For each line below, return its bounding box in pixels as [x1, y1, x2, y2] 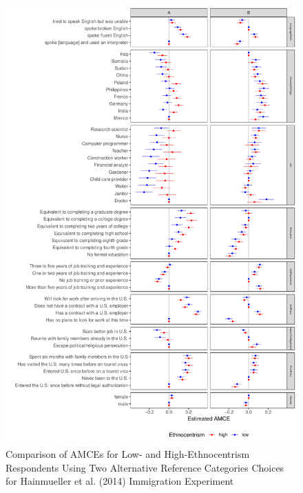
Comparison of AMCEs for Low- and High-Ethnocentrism [6, 447, 250, 461]
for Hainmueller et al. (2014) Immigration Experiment [6, 474, 234, 488]
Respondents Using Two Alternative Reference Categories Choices [6, 460, 284, 474]
